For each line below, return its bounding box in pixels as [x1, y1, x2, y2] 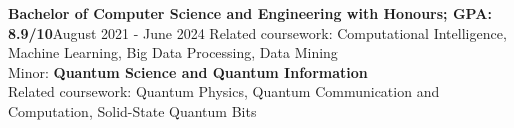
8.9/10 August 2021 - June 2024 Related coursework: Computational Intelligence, [8, 22, 507, 43]
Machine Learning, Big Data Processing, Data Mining [8, 42, 338, 63]
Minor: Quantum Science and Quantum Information [8, 61, 368, 82]
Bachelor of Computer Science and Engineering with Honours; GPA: [8, 3, 492, 23]
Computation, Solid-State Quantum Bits [8, 100, 257, 121]
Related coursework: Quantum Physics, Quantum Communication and [8, 81, 440, 102]
